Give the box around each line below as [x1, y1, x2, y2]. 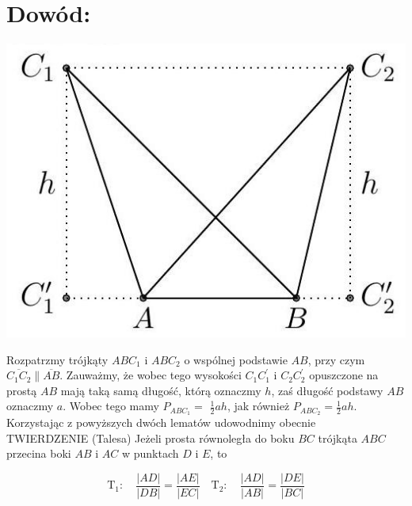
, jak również [227, 398, 290, 414]
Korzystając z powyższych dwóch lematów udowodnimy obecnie [6, 414, 316, 431]
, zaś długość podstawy [271, 382, 383, 398]
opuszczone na [309, 367, 379, 383]
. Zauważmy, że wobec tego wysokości [59, 367, 242, 383]
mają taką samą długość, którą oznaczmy [60, 382, 261, 398]
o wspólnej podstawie [184, 351, 288, 367]
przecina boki [6, 445, 71, 462]
